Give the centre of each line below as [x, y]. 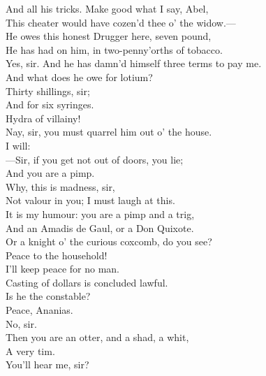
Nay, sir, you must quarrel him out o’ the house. [109, 132]
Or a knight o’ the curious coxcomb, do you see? [109, 241]
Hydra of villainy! [43, 118]
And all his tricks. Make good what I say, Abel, [107, 8]
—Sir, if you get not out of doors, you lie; [95, 159]
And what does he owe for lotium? [79, 77]
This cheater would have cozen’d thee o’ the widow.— [121, 22]
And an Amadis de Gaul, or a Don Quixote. [100, 227]
